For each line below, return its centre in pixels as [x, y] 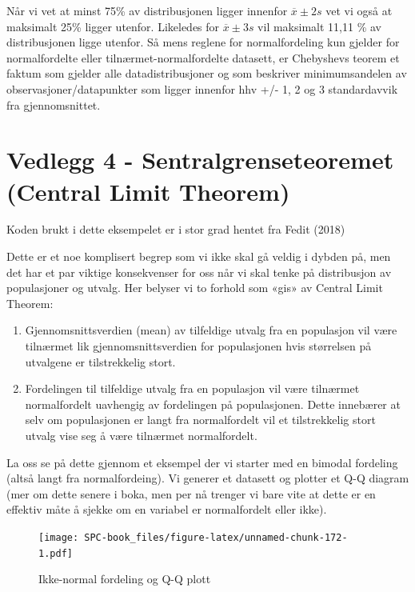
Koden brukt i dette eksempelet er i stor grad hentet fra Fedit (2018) [176, 229]
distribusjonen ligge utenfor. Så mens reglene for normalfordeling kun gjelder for [203, 42]
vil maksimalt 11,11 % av [319, 26]
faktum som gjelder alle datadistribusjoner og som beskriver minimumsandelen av [207, 73]
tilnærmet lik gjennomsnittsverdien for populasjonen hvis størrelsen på [198, 346]
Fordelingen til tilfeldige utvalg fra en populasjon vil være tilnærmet [192, 388]
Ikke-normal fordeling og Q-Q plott [125, 579]
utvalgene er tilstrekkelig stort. [100, 361]
